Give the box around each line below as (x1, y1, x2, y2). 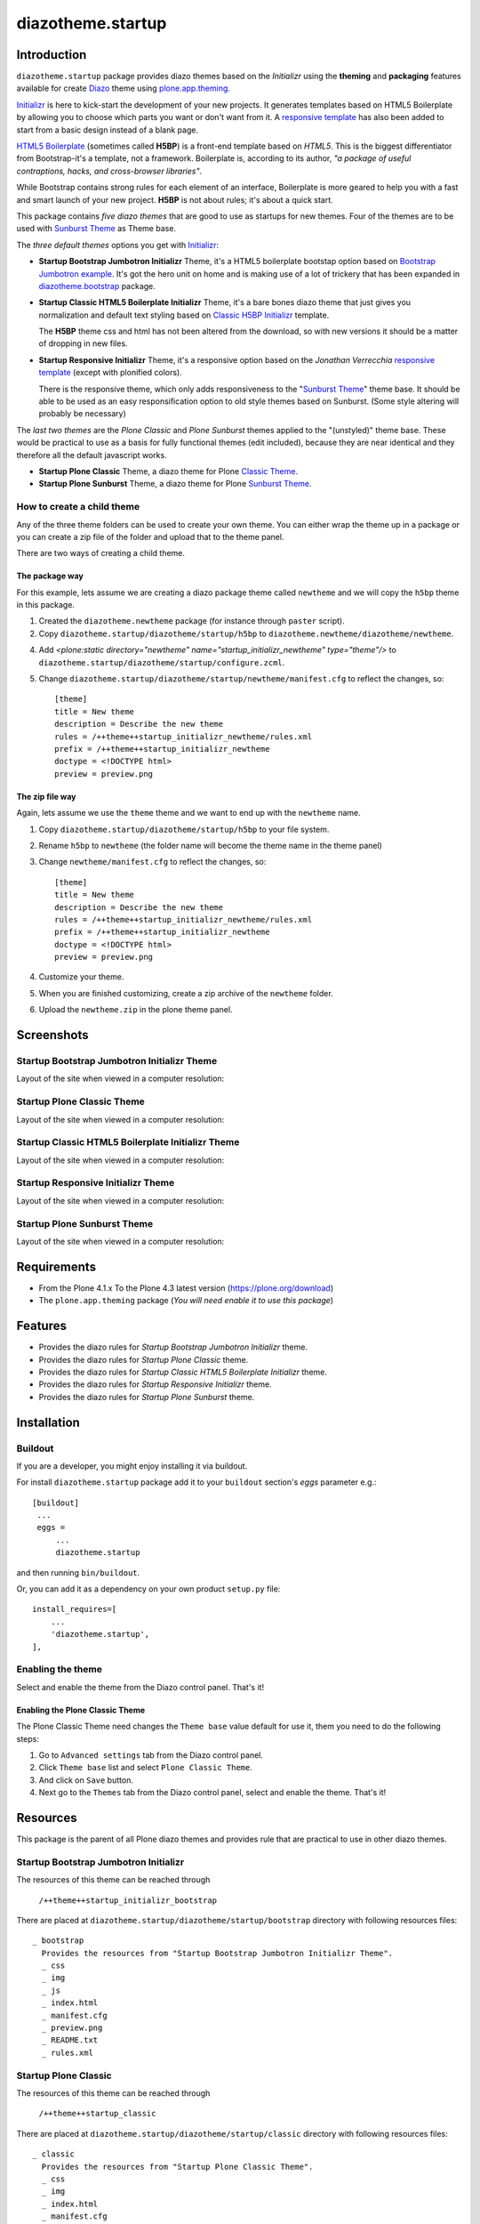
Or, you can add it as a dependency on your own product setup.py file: (16, 1583, 281, 1594)
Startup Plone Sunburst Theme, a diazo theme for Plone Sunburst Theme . (38, 479, 312, 489)
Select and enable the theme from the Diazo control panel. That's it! (16, 1681, 265, 1692)
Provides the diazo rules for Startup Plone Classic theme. (38, 1354, 249, 1365)
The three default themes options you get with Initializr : (16, 239, 220, 250)
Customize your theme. (38, 971, 124, 982)
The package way (16, 570, 84, 582)
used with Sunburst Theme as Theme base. (16, 223, 177, 234)
